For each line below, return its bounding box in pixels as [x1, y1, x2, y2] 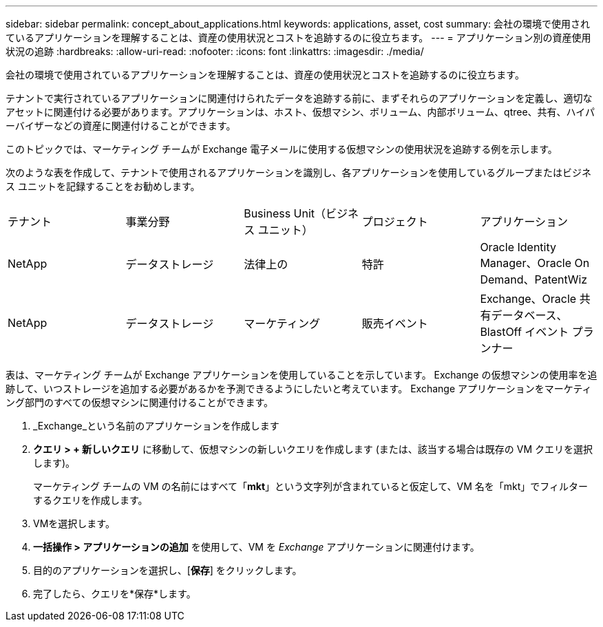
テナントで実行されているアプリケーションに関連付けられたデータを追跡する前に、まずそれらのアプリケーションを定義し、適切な [6, 92, 593, 104]
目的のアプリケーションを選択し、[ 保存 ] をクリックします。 [33, 564, 302, 576]
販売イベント [361, 317, 428, 330]
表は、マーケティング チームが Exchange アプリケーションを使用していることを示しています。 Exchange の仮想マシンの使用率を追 [6, 369, 597, 381]
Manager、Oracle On [480, 256, 590, 270]
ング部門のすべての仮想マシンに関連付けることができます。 [6, 396, 274, 408]
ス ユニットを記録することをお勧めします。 [6, 180, 200, 192]
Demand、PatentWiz [480, 273, 588, 286]
